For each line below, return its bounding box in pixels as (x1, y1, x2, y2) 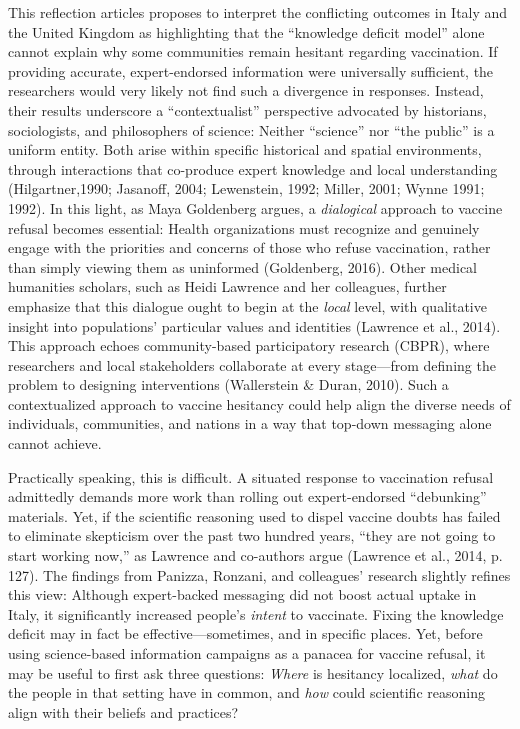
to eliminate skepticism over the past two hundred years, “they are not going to (8, 525, 496, 546)
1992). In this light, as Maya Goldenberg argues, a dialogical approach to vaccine (8, 197, 503, 218)
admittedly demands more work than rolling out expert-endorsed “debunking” (8, 486, 487, 507)
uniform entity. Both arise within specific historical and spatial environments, (8, 139, 482, 160)
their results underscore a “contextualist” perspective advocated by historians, (8, 99, 487, 120)
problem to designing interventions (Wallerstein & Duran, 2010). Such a (8, 374, 449, 395)
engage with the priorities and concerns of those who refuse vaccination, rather (8, 237, 491, 258)
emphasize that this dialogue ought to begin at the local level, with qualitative (8, 295, 487, 316)
